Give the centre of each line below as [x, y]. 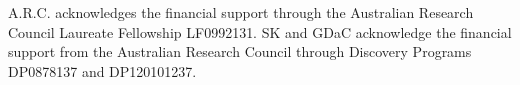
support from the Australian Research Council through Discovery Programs [240, 51]
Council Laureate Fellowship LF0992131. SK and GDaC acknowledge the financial [260, 31]
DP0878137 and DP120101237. [102, 70]
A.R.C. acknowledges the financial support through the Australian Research [241, 12]
